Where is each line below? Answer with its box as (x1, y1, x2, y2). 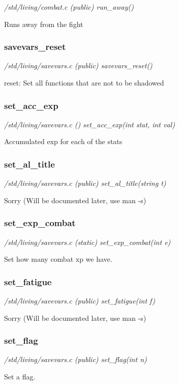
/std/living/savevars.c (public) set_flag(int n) (4, 354, 147, 365)
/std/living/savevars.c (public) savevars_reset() (4, 60, 153, 71)
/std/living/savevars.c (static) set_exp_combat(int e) (4, 236, 171, 247)
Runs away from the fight (4, 18, 83, 29)
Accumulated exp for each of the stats (4, 136, 123, 147)
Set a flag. (4, 371, 36, 382)
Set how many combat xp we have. (4, 254, 112, 264)
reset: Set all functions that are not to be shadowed (4, 77, 164, 88)
